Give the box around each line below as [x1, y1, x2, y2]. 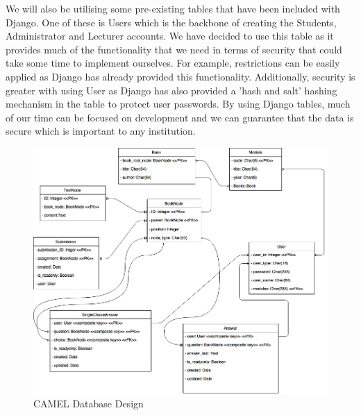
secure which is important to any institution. [6, 124, 196, 138]
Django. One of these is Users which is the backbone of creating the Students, [6, 15, 337, 29]
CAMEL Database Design [33, 396, 144, 410]
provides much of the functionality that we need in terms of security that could [6, 42, 342, 56]
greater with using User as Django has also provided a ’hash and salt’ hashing [6, 83, 337, 97]
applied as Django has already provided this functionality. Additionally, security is [6, 69, 355, 83]
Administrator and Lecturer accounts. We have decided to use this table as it [6, 28, 334, 43]
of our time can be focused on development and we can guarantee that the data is [6, 110, 354, 124]
